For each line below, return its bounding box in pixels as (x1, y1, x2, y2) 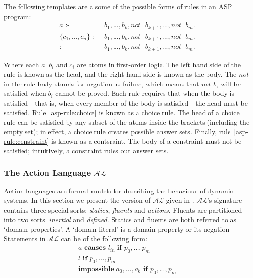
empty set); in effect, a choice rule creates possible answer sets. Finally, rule (4, 126, 231, 136)
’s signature (207, 195, 242, 205)
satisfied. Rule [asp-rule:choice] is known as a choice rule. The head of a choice (4, 107, 240, 117)
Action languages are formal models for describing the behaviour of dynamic (4, 185, 233, 195)
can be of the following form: (61, 233, 147, 243)
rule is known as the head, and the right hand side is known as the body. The (4, 69, 237, 79)
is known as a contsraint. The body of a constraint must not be (51, 136, 242, 146)
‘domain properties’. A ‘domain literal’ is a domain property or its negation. (4, 224, 231, 234)
